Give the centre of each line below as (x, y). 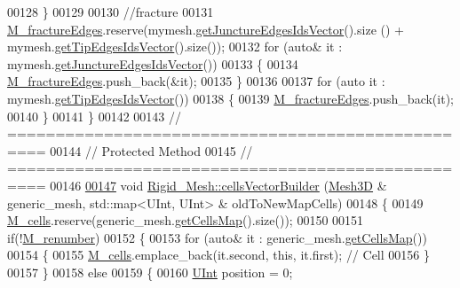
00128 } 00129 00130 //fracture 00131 (111, 12)
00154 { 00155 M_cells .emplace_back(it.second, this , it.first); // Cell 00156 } (218, 255)
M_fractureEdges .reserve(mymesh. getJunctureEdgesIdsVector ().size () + (206, 29)
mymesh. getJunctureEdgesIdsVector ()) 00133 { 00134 (153, 63)
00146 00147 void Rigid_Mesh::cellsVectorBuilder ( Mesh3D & (218, 185)
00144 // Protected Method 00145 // (151, 150)
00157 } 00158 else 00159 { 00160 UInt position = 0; (150, 272)
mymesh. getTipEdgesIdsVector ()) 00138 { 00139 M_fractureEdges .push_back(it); (230, 98)
